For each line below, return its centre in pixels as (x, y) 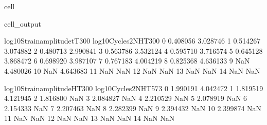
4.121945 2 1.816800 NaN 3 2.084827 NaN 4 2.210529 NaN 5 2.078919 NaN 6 (126, 98)
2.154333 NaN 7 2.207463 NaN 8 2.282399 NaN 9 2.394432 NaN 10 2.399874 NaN (133, 108)
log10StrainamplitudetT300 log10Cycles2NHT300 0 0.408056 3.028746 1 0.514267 (132, 41)
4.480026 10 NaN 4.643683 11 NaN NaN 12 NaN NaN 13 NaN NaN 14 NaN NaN (132, 70)
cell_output (23, 23)
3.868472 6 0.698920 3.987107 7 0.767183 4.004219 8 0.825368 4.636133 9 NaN (127, 61)
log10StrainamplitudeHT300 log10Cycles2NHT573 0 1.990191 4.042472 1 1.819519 (134, 88)
